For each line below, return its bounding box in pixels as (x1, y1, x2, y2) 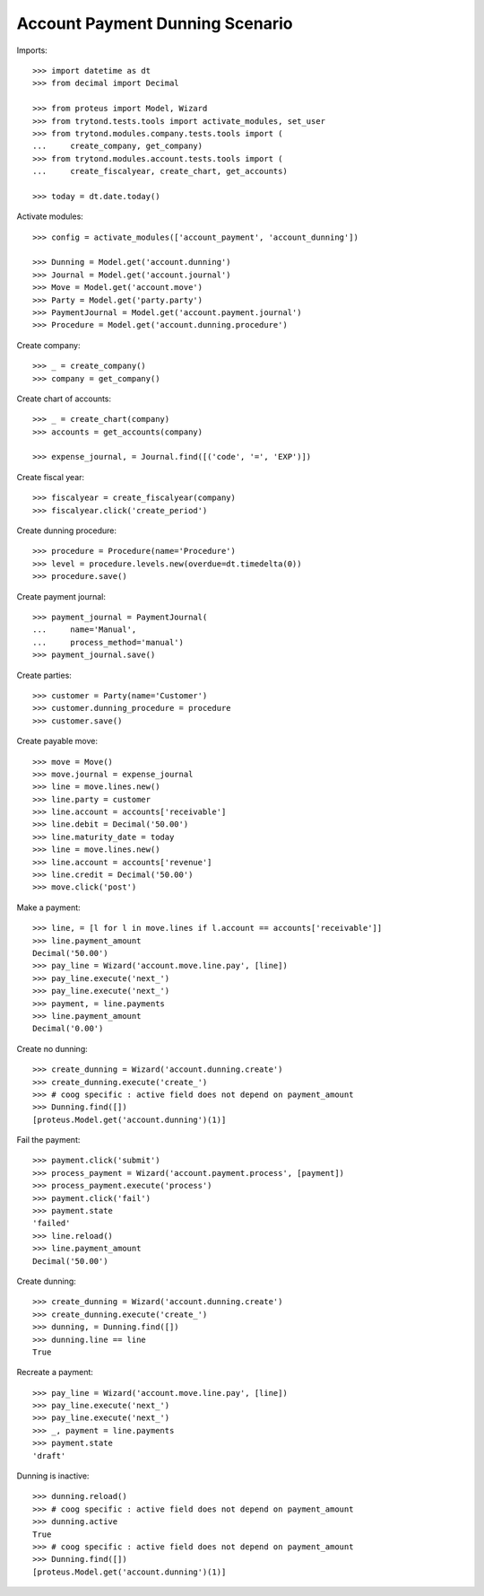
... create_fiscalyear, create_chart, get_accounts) (32, 166, 289, 177)
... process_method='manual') (32, 637, 184, 647)
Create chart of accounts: (16, 393, 112, 404)
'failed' (32, 1218, 71, 1229)
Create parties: (16, 670, 72, 680)
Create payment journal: (16, 591, 107, 601)
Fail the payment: (16, 1135, 81, 1145)
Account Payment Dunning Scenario (16, 13, 293, 33)
